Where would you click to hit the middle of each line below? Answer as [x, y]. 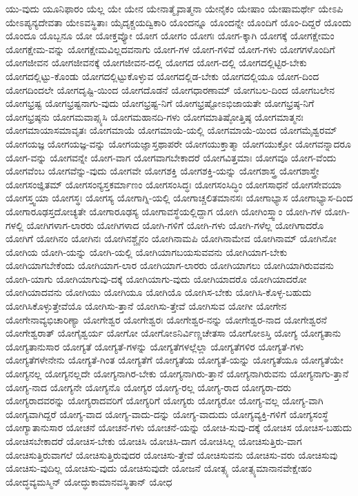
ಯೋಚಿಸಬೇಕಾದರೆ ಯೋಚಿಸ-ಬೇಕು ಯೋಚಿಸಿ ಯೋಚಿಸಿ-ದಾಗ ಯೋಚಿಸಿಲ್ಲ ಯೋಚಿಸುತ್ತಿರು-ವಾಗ [154, 441]
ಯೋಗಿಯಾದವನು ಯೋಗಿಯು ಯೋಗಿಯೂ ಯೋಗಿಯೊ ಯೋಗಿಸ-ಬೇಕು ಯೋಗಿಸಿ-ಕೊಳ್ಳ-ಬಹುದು [159, 292]
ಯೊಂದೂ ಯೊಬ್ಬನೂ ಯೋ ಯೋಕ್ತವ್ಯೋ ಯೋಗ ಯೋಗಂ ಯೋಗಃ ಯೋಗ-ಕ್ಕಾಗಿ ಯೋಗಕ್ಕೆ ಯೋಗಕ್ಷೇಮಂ [170, 36]
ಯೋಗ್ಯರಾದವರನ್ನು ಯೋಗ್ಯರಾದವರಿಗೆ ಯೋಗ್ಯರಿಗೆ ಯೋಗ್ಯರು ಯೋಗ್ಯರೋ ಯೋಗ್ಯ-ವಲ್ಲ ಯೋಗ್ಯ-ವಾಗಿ [165, 400]
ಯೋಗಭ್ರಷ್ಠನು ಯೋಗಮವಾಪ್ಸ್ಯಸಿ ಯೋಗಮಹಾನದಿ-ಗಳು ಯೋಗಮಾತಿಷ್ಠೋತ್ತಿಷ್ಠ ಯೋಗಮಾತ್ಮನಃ [155, 116]
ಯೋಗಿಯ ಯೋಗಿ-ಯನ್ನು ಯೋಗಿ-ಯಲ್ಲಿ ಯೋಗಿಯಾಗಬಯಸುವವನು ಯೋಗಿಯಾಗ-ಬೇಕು [147, 251]
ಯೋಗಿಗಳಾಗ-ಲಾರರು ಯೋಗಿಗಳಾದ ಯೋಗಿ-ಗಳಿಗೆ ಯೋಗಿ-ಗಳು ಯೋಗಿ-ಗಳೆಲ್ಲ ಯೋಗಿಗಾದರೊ [175, 225]
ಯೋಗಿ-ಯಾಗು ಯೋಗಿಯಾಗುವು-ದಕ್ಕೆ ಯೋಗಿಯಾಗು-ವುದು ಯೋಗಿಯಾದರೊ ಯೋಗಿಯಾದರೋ [156, 278]
